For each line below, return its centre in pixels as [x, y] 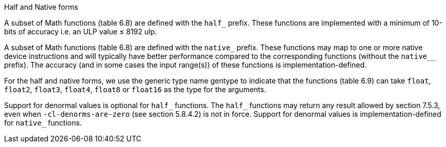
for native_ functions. [43, 123]
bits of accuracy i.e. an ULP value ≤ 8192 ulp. [81, 31]
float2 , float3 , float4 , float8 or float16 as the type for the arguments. [135, 89]
